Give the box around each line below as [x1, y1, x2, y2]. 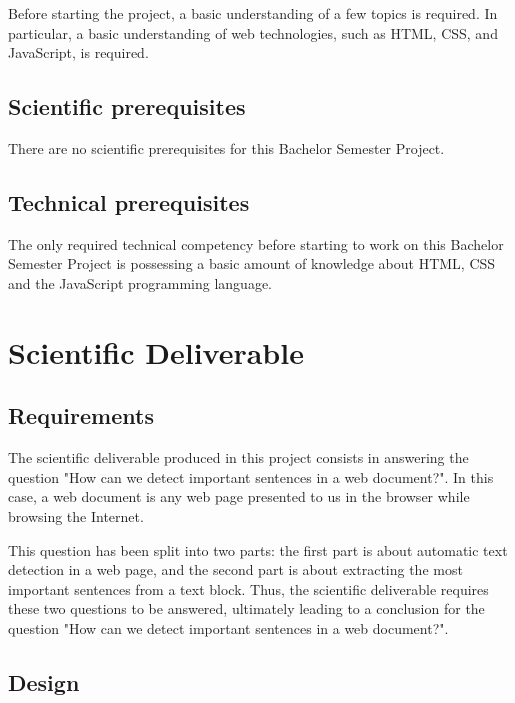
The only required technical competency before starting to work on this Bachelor [8, 233, 504, 254]
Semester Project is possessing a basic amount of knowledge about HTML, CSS [8, 253, 496, 274]
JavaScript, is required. [8, 42, 149, 63]
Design [8, 666, 80, 697]
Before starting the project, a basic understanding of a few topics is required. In [8, 3, 498, 23]
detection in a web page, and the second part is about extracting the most [8, 559, 463, 580]
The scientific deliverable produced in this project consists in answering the [8, 447, 469, 468]
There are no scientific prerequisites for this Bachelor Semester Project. [8, 137, 445, 158]
